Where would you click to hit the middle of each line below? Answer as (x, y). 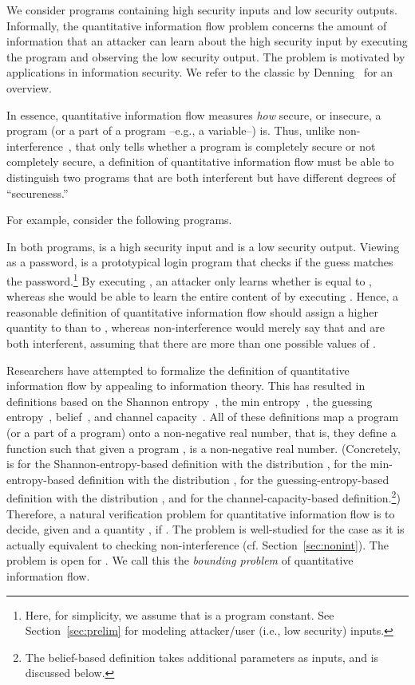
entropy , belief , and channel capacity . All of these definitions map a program (203, 417)
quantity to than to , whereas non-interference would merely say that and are (196, 327)
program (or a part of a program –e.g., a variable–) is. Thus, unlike (171, 130)
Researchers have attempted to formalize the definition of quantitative (178, 370)
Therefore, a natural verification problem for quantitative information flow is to (201, 513)
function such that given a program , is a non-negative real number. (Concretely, (204, 448)
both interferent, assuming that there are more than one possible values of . (191, 342)
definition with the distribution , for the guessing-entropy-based (233, 479)
